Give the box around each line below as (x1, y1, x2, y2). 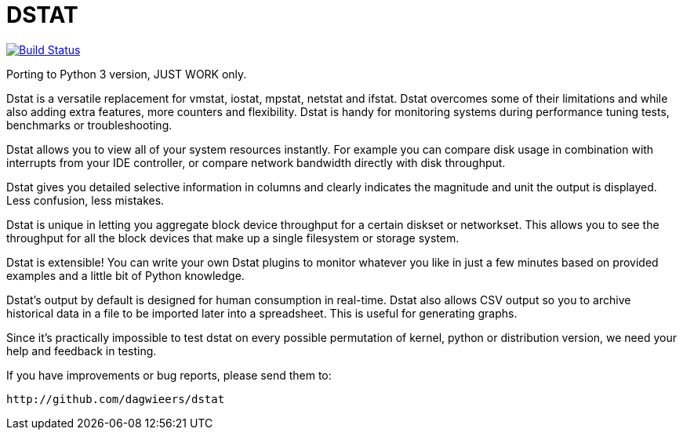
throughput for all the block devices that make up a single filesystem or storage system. (6, 231, 460, 245)
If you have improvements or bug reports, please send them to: (6, 368, 332, 382)
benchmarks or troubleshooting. (6, 118, 173, 132)
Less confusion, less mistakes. (6, 193, 165, 207)
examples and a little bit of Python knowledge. (6, 268, 245, 282)
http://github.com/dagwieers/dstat (6, 392, 225, 405)
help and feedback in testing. (6, 343, 157, 358)
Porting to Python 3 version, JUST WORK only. (6, 67, 247, 81)
